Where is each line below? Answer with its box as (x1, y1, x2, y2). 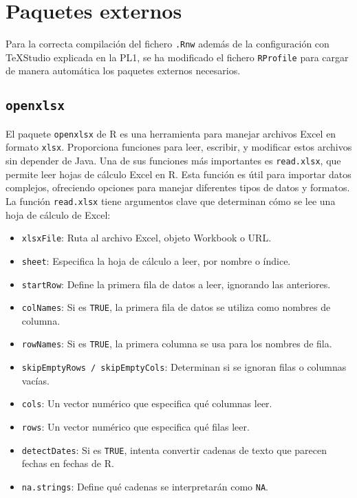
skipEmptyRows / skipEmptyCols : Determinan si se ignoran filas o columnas (21, 360, 347, 374)
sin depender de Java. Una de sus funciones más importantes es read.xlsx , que (6, 153, 341, 168)
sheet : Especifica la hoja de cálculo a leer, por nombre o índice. (21, 253, 291, 268)
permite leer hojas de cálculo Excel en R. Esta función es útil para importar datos (6, 166, 351, 181)
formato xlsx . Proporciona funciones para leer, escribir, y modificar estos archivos (6, 140, 352, 154)
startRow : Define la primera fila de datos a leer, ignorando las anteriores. (21, 277, 331, 291)
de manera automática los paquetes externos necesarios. (6, 63, 241, 78)
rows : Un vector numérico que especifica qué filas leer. (21, 420, 250, 433)
